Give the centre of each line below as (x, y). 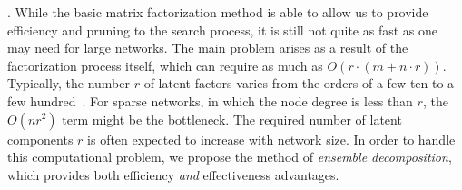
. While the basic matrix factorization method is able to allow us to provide (218, 12)
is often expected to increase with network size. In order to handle (271, 139)
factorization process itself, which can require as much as (165, 65)
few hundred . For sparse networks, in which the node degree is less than (210, 100)
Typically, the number (69, 83)
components (40, 139)
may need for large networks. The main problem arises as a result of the (208, 48)
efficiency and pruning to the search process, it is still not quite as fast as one (222, 30)
